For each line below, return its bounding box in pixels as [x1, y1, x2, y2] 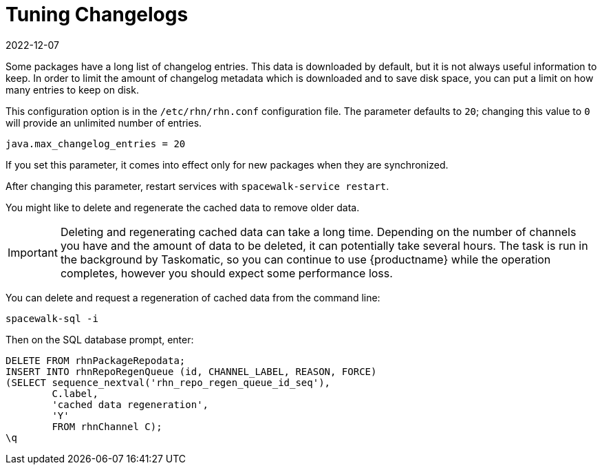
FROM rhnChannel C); [52, 420, 162, 432]
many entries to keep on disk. [6, 83, 139, 96]
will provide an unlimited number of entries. [6, 116, 202, 129]
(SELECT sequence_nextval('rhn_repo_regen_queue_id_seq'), [6, 376, 331, 388]
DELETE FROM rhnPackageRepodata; [6, 354, 186, 366]
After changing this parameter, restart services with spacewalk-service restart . [6, 180, 389, 192]
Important [8, 245, 58, 259]
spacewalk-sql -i [6, 312, 98, 324]
